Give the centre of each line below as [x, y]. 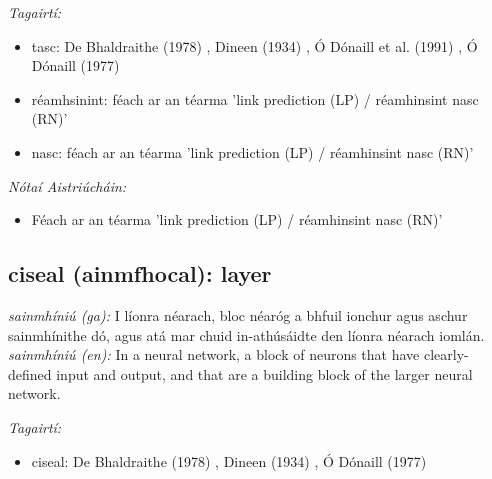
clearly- [446, 354]
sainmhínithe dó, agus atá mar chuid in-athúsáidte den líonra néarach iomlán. [246, 334]
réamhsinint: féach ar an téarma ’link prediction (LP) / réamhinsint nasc [255, 98]
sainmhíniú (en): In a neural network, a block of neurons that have [214, 354]
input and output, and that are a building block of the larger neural [264, 373]
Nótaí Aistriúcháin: [67, 185]
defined [30, 373]
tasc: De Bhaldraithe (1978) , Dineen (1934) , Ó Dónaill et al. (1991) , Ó [254, 45]
